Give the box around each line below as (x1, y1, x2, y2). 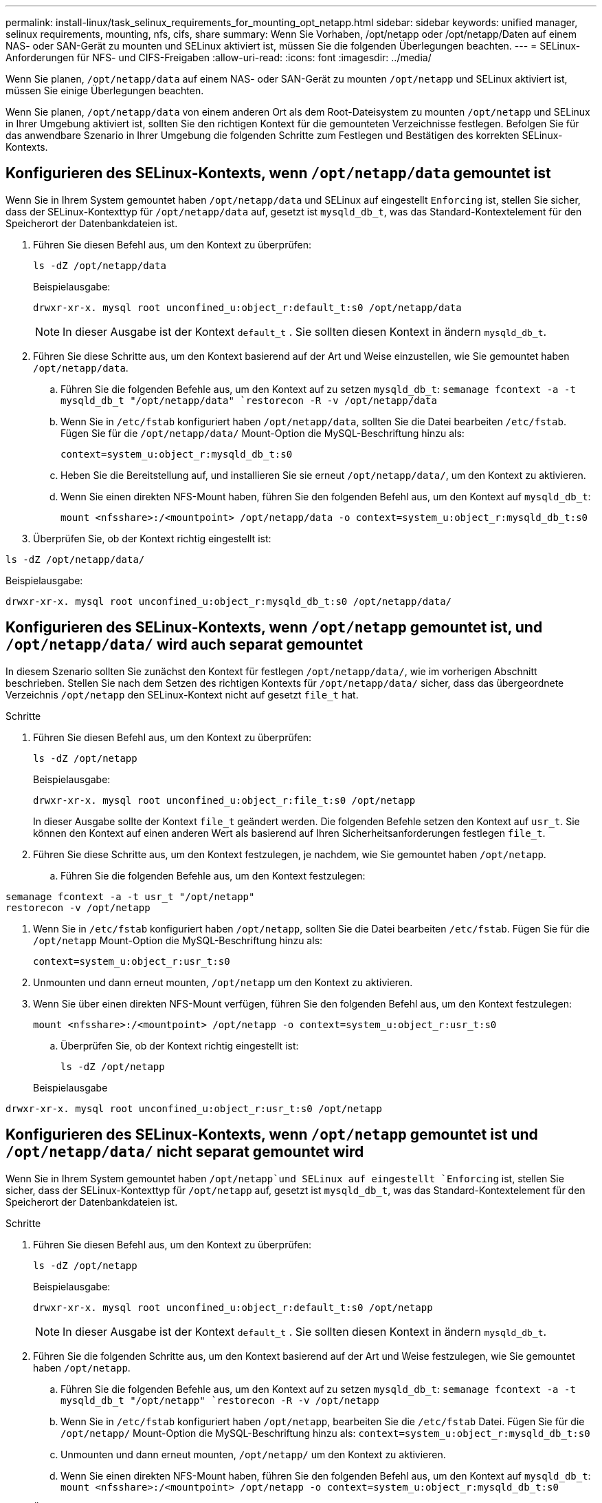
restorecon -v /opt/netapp (5, 902, 150, 913)
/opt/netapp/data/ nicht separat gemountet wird (5, 1143, 364, 1161)
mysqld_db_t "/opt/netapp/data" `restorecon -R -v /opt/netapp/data (60, 394, 437, 406)
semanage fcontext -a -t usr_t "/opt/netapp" (5, 891, 255, 902)
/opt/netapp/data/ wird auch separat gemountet (5, 636, 364, 654)
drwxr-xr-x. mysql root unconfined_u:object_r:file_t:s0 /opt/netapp (33, 794, 416, 806)
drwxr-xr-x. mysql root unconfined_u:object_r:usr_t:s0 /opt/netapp (5, 1102, 382, 1114)
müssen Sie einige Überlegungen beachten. (5, 85, 204, 96)
